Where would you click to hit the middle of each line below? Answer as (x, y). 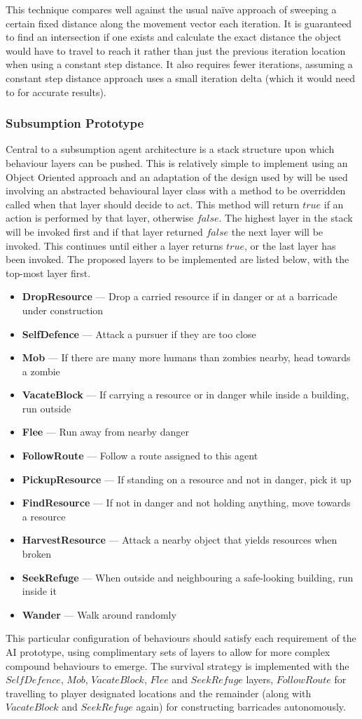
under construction (63, 310)
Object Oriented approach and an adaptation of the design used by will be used (177, 176)
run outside (47, 408)
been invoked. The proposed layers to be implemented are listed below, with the (177, 259)
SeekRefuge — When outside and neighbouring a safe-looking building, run (188, 577)
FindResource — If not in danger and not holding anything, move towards (186, 503)
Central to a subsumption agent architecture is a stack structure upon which (170, 149)
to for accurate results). (56, 92)
